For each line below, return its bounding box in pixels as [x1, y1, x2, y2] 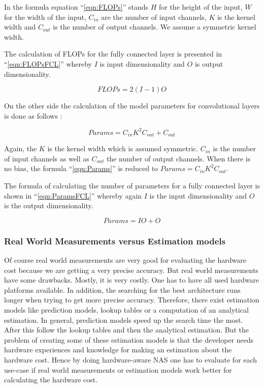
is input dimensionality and [100, 58, 185, 69]
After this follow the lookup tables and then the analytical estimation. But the [4, 324, 249, 335]
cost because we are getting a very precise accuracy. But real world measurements [4, 264, 258, 275]
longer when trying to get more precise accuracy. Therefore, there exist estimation [4, 294, 259, 305]
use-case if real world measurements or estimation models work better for [4, 364, 232, 375]
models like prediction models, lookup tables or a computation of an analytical [4, 304, 249, 315]
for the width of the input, [4, 11, 86, 22]
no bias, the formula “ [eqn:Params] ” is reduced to [4, 163, 158, 174]
